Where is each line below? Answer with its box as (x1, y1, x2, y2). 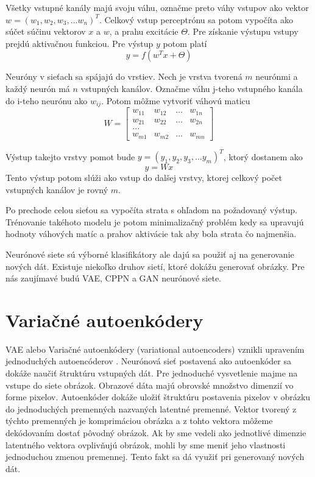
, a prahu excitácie (109, 25, 179, 38)
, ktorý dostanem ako (223, 150, 303, 163)
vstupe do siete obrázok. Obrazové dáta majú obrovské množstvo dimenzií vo (5, 378, 294, 391)
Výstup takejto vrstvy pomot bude (5, 150, 135, 163)
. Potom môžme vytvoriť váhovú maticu (101, 94, 250, 107)
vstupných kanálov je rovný (5, 183, 108, 196)
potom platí (163, 37, 207, 49)
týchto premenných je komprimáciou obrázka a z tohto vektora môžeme (5, 414, 273, 427)
